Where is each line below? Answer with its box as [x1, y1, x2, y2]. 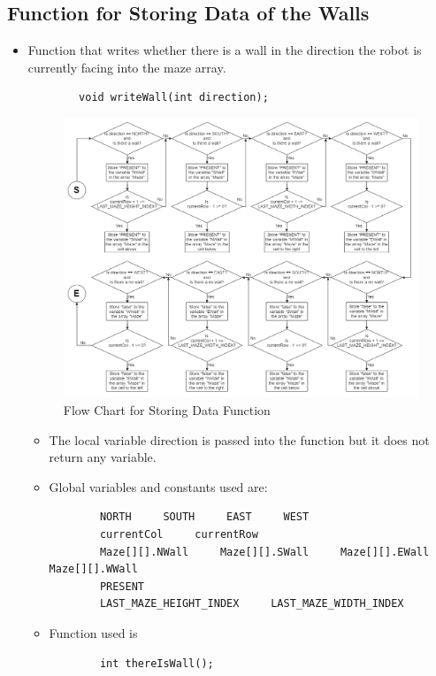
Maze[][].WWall [49, 563, 138, 576]
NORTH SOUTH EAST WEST [99, 511, 310, 524]
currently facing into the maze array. [27, 58, 226, 76]
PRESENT [99, 580, 144, 593]
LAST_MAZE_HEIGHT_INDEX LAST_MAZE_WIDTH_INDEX [99, 597, 404, 611]
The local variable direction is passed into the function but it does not [49, 430, 430, 449]
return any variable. [49, 448, 157, 466]
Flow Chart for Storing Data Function [63, 400, 271, 419]
